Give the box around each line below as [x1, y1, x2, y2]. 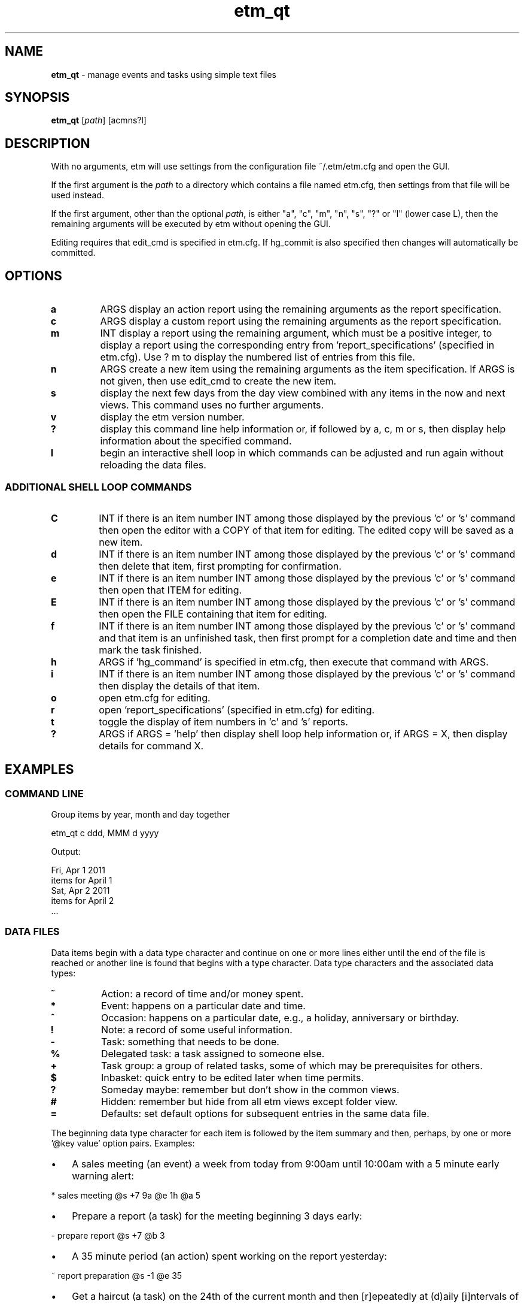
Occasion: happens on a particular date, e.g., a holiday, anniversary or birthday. [100, 1011, 459, 1024]
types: [51, 967, 76, 978]
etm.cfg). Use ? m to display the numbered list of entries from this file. [100, 351, 415, 364]
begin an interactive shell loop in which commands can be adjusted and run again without [100, 447, 504, 459]
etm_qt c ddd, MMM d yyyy [51, 828, 159, 839]
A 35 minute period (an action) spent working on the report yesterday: [72, 1249, 387, 1262]
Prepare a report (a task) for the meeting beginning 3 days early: [72, 1209, 362, 1222]
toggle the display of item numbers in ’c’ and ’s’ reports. [99, 715, 348, 728]
